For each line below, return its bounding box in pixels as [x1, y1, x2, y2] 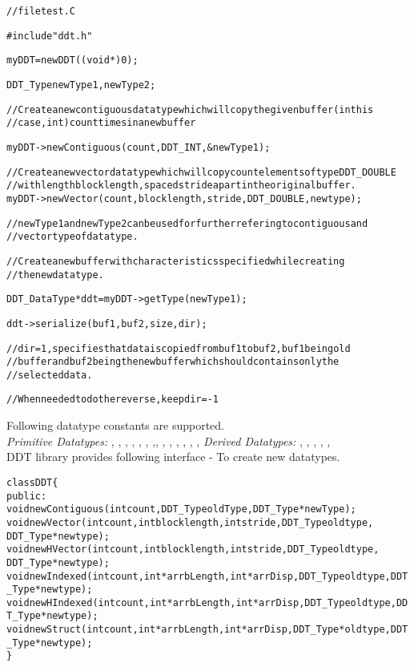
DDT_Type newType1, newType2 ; [6, 79, 156, 91]
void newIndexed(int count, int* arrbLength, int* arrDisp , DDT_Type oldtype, [6, 570, 391, 582]
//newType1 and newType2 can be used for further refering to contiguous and [6, 217, 368, 229]
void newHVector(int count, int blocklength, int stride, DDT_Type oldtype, [6, 544, 380, 556]
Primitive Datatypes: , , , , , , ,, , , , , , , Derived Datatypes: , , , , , [6, 432, 331, 449]
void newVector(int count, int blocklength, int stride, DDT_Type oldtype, [6, 516, 374, 528]
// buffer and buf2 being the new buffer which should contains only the [6, 356, 340, 368]
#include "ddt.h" [6, 30, 93, 42]
